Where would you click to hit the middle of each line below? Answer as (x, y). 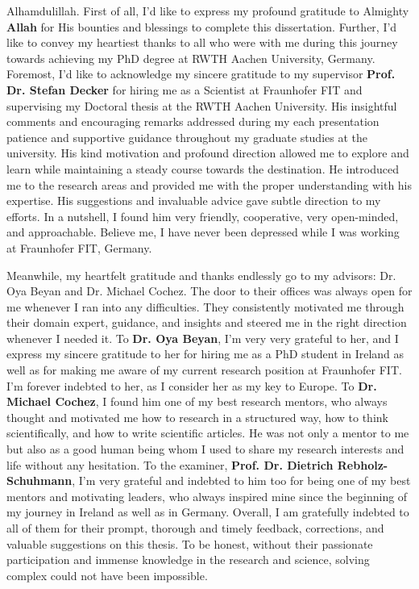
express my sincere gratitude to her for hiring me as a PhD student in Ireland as (205, 354)
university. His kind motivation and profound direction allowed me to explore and (208, 153)
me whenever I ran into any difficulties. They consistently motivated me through (205, 306)
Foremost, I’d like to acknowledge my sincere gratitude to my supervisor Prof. (201, 74)
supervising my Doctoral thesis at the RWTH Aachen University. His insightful (202, 105)
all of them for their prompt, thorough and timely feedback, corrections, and (195, 528)
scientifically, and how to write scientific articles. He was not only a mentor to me (208, 433)
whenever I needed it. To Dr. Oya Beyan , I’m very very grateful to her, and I (203, 338)
